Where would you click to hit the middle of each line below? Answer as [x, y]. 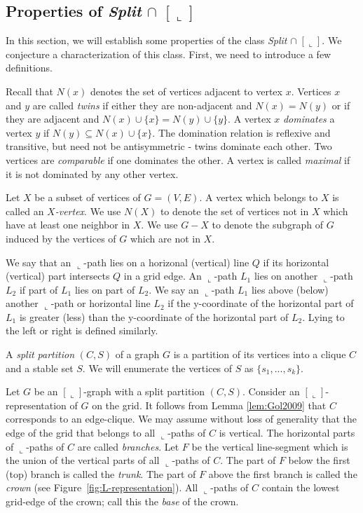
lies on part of [105, 289]
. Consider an [271, 391]
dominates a [309, 119]
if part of [39, 289]
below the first [319, 460]
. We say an [174, 289]
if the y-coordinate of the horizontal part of [261, 303]
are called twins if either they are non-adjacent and [142, 105]
